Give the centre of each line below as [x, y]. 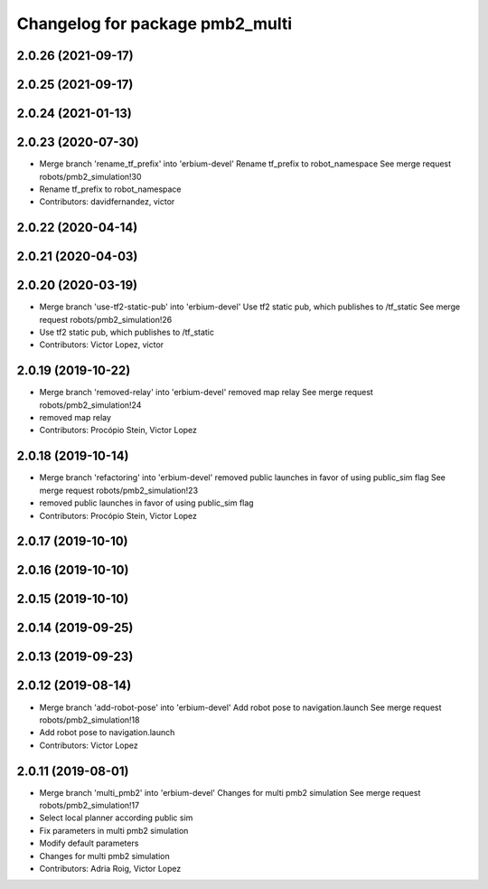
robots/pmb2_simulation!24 [90, 405]
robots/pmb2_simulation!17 [89, 805]
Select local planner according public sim [116, 818]
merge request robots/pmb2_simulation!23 [119, 490]
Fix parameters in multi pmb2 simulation [114, 830]
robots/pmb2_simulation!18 [89, 720]
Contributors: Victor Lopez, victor [102, 345]
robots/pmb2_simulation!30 [90, 176]
